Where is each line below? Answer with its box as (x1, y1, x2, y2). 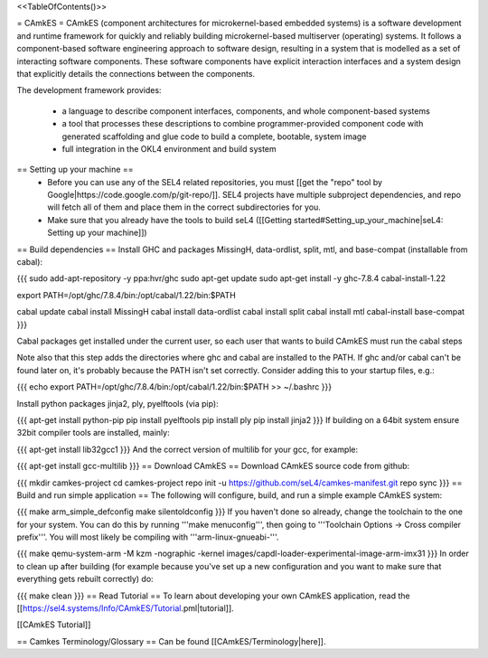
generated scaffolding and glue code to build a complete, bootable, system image (61, 131, 367, 142)
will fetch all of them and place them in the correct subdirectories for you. (47, 202, 321, 212)
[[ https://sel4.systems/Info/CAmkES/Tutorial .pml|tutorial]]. (16, 603, 234, 614)
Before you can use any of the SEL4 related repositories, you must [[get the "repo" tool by (47, 176, 383, 187)
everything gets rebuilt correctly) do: (16, 574, 154, 585)
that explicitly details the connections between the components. (16, 68, 256, 79)
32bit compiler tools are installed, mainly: (16, 428, 171, 438)
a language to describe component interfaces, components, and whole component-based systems (61, 105, 431, 117)
